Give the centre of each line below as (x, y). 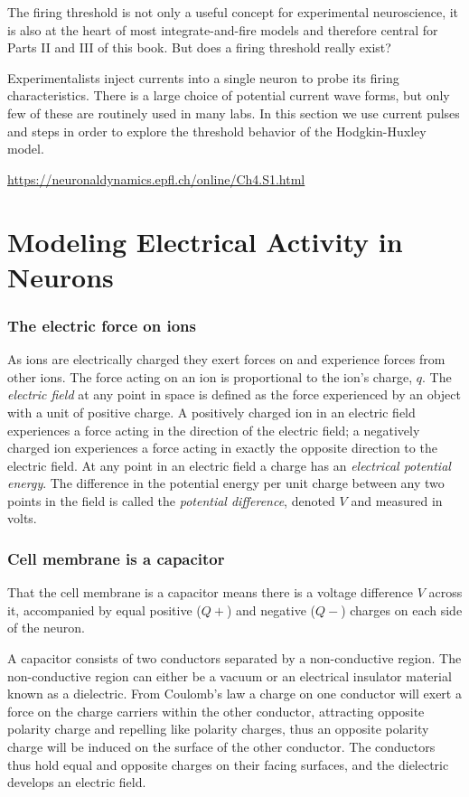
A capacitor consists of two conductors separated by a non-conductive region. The (234, 658)
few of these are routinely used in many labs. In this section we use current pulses (234, 113)
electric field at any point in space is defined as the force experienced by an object (234, 394)
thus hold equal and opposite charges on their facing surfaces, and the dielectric (228, 764)
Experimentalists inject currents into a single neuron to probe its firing (203, 77)
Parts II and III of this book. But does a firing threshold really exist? (199, 47)
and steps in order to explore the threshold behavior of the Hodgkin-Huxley (217, 131)
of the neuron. (47, 628)
